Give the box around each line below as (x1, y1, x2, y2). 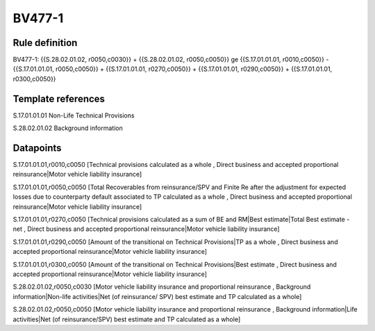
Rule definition (12, 37, 78, 49)
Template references (12, 92, 106, 104)
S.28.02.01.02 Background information (12, 124, 123, 132)
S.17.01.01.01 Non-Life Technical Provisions (12, 111, 135, 120)
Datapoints (12, 142, 62, 154)
